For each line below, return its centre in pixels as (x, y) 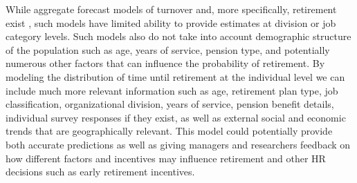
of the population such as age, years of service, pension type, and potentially (168, 49)
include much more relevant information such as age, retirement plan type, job (172, 90)
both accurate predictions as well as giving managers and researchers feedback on (178, 144)
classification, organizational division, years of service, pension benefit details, (170, 104)
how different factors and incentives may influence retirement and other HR (166, 158)
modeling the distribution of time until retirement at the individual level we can (175, 76)
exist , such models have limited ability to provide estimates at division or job (171, 22)
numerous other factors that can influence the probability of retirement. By (165, 63)
